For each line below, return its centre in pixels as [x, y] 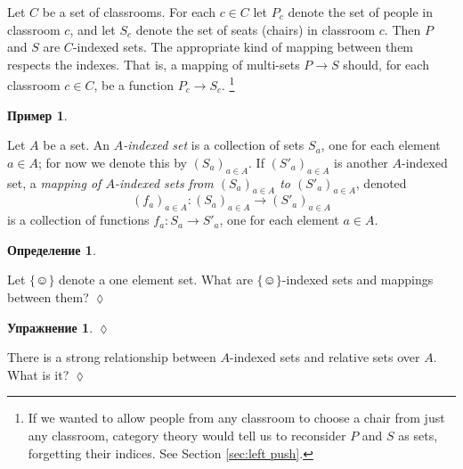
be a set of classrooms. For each [129, 12]
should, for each [386, 64]
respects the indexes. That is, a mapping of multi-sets [154, 64]
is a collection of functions [78, 220]
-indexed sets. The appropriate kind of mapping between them [243, 47]
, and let [93, 29]
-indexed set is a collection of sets [214, 145]
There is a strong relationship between [112, 357]
